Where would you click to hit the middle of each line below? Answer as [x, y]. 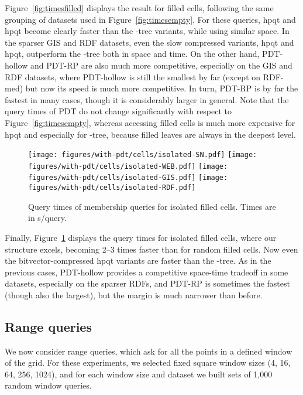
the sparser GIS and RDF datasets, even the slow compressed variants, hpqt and [149, 42]
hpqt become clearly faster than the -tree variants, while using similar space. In [147, 31]
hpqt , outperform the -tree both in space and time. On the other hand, [132, 54]
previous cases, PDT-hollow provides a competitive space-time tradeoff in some [147, 272]
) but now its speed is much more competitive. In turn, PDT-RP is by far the [159, 88]
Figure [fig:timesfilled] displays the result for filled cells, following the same [139, 8]
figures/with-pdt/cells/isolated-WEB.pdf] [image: [128, 166]
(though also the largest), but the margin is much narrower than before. [134, 294]
